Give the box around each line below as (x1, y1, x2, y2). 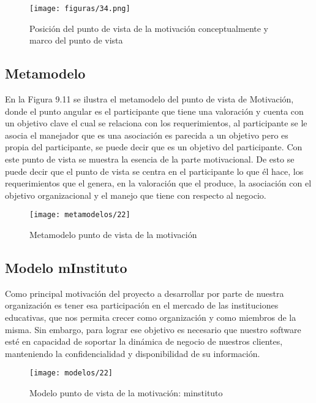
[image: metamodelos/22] (29, 210, 130, 220)
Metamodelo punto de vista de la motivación (29, 228, 197, 241)
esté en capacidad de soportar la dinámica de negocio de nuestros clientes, (5, 335, 283, 348)
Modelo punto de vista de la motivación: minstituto (29, 386, 223, 399)
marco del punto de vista (29, 34, 123, 47)
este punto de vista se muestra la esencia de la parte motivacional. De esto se (5, 153, 295, 166)
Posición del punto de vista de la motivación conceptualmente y (29, 21, 268, 34)
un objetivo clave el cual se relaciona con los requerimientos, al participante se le (5, 117, 307, 129)
